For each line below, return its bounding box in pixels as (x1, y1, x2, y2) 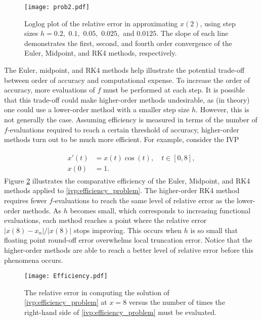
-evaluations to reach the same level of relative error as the (53, 195, 235, 206)
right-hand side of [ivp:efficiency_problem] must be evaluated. (24, 307, 216, 317)
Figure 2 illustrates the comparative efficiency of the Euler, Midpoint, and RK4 (4, 175, 250, 186)
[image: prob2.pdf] (24, 4, 90, 11)
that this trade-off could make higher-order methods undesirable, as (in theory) (4, 94, 250, 105)
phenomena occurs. (4, 254, 63, 265)
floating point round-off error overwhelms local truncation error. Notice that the (4, 235, 252, 245)
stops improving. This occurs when (74, 224, 182, 235)
